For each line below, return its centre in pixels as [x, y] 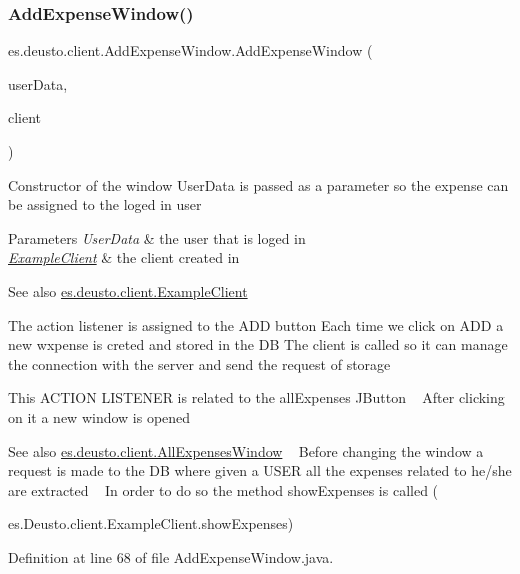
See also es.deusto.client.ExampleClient [128, 290]
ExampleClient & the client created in [124, 257]
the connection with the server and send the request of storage [199, 363]
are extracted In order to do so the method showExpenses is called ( [223, 489]
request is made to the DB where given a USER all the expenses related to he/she [260, 470]
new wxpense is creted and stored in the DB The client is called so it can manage [258, 344]
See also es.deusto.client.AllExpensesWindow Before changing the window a [246, 450]
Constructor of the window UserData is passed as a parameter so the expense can [258, 184]
